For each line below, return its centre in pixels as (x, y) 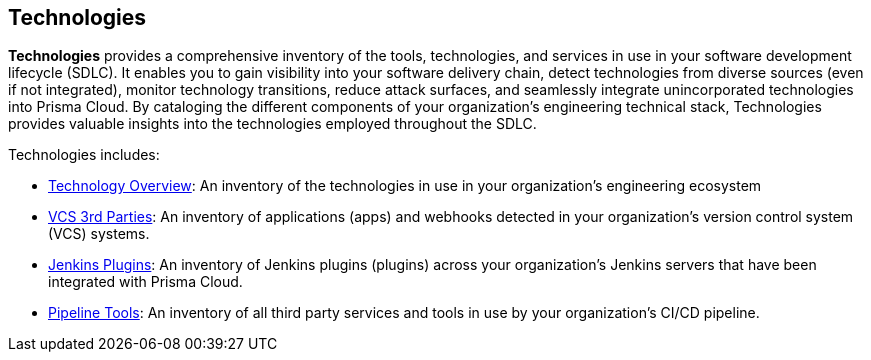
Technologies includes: (84, 155)
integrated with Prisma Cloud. (145, 282)
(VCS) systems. (99, 234)
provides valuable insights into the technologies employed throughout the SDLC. (272, 124)
